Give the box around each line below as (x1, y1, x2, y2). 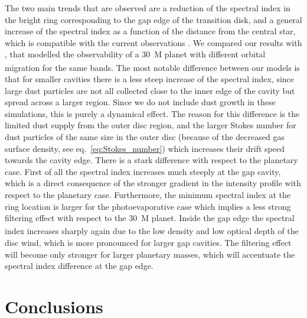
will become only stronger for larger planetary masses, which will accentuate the (5, 248, 295, 260)
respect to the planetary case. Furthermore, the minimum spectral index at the (5, 189, 291, 201)
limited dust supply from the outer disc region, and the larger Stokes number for (5, 119, 296, 131)
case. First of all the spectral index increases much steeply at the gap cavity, (5, 165, 281, 177)
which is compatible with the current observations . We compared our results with (5, 36, 302, 48)
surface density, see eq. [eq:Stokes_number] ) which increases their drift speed (5, 142, 285, 154)
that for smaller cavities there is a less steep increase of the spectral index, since (5, 73, 295, 85)
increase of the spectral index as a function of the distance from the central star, (5, 25, 296, 37)
